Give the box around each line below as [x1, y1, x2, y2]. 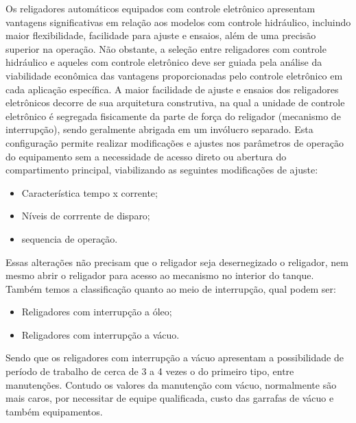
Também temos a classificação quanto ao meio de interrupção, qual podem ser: [5, 281, 336, 295]
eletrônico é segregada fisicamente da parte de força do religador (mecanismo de [5, 108, 341, 123]
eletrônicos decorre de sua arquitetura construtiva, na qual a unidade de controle [5, 95, 345, 110]
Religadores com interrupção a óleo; [21, 304, 172, 319]
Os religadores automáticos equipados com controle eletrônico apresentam [5, 1, 316, 15]
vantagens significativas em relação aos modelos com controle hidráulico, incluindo [5, 14, 351, 29]
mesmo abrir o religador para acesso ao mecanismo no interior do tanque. [5, 268, 314, 282]
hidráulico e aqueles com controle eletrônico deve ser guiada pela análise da [5, 55, 322, 69]
